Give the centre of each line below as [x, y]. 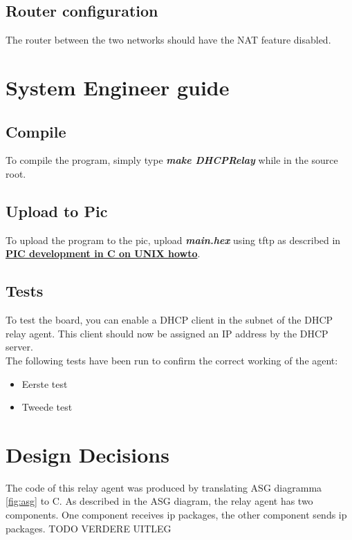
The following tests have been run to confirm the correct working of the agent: [172, 360]
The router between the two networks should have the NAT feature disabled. [168, 40]
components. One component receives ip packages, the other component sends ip [176, 515]
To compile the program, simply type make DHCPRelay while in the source [172, 160]
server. [19, 347]
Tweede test [47, 407]
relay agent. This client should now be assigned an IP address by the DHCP [167, 333]
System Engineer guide [118, 87]
